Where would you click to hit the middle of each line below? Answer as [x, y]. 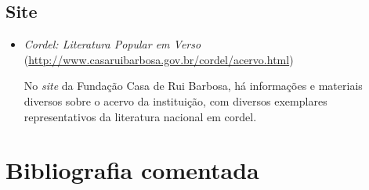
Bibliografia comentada [132, 170]
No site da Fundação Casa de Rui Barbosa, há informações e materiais [193, 86]
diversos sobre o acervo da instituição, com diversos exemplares [175, 100]
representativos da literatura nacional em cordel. [140, 116]
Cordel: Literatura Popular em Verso [112, 44]
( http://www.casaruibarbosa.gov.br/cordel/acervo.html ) [159, 59]
